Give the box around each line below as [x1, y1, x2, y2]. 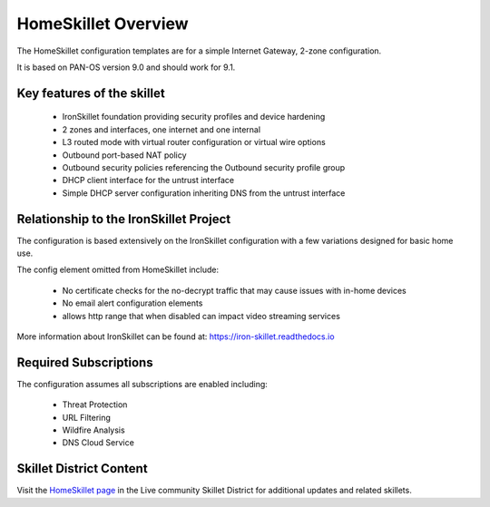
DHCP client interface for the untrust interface [62, 175, 235, 186]
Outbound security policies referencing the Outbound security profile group [62, 161, 346, 172]
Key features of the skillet [16, 85, 165, 101]
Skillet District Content [16, 461, 149, 476]
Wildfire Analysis [62, 424, 126, 435]
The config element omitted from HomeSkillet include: [16, 264, 220, 276]
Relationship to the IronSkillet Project [16, 211, 231, 227]
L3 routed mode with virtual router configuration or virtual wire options [62, 137, 326, 148]
